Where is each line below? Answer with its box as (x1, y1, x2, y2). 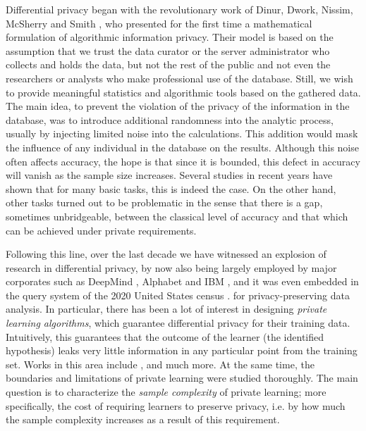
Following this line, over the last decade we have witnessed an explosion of (6, 246, 327, 261)
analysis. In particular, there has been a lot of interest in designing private (6, 301, 327, 316)
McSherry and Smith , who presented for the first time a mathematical (6, 15, 312, 30)
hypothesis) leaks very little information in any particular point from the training (6, 343, 358, 358)
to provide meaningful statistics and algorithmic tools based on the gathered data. (6, 85, 361, 99)
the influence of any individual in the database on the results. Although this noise (6, 139, 359, 154)
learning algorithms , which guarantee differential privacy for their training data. (6, 316, 350, 330)
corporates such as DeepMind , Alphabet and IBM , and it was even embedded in (6, 274, 359, 289)
